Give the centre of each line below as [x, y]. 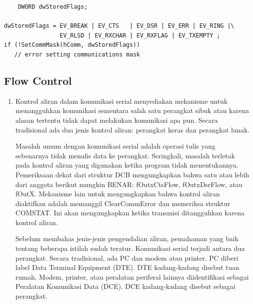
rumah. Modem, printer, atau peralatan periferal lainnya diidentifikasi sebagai [132, 276]
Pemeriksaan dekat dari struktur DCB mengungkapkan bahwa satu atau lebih [132, 174]
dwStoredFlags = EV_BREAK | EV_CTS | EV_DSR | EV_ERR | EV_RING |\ [119, 26]
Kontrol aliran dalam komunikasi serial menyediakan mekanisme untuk [121, 101]
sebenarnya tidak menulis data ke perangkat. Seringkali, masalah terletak [125, 155]
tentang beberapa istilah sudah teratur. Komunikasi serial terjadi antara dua [130, 248]
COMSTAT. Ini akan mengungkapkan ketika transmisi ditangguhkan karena [130, 213]
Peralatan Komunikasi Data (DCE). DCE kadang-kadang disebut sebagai [125, 286]
